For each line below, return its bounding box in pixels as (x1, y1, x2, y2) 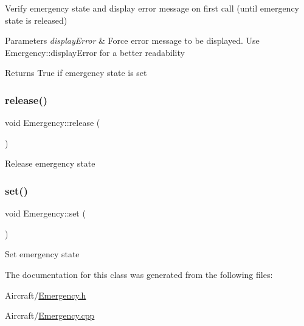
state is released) (5, 13, 67, 26)
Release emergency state (5, 157, 95, 170)
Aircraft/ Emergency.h (5, 288, 86, 301)
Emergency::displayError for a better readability (5, 46, 185, 58)
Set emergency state (5, 248, 80, 260)
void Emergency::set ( (5, 207, 86, 220)
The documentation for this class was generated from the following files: (5, 268, 273, 280)
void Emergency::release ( (5, 116, 100, 129)
